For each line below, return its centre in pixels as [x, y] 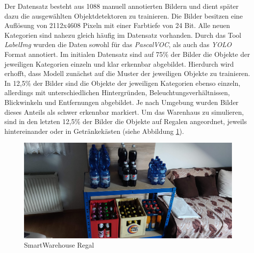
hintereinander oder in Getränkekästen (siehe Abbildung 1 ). [94, 131]
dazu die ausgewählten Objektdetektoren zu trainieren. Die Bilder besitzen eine [124, 15]
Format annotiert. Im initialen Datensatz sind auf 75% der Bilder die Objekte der [127, 54]
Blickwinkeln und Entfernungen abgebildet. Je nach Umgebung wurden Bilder [122, 102]
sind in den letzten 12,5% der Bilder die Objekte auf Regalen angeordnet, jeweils [126, 121]
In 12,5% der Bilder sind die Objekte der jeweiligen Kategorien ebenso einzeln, [123, 83]
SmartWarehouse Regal [59, 245]
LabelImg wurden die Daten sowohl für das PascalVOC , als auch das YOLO [118, 44]
